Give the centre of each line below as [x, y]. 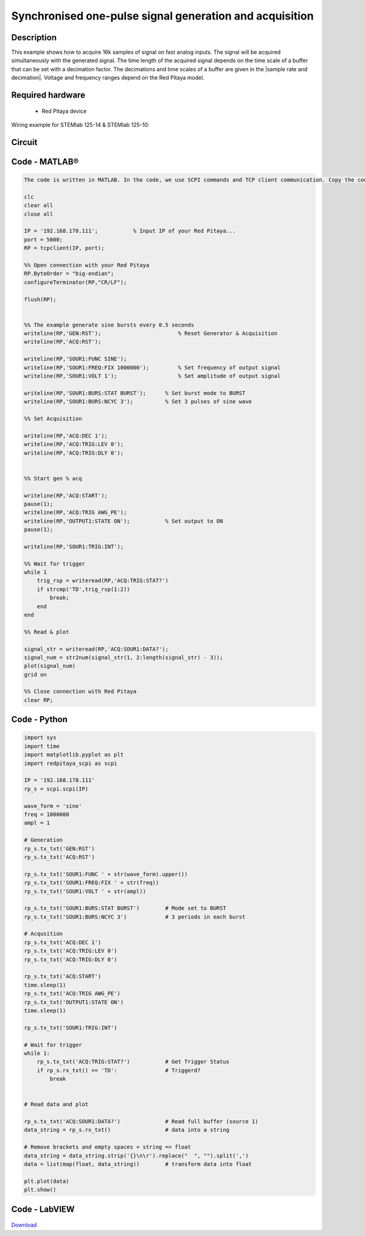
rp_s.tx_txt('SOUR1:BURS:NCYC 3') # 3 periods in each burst [135, 917]
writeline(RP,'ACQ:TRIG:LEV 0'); [74, 444]
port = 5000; [43, 240]
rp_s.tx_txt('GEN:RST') [60, 848]
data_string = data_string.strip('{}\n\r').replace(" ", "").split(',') [136, 1156]
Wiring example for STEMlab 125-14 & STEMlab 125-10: [80, 125]
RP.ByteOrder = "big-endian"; [69, 274]
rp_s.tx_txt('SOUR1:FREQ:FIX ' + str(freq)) [92, 883]
